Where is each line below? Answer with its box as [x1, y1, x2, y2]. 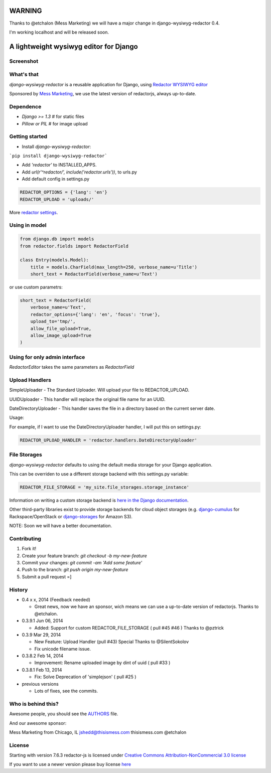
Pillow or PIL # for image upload [22, 120, 88, 126]
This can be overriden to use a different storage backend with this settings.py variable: [9, 471, 189, 477]
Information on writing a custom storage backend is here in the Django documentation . [9, 497, 189, 503]
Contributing [9, 535, 41, 542]
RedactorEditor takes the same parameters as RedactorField [9, 364, 134, 370]
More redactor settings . [9, 209, 58, 215]
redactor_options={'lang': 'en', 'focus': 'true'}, [30, 312, 161, 317]
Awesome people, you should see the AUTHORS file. [9, 711, 118, 717]
